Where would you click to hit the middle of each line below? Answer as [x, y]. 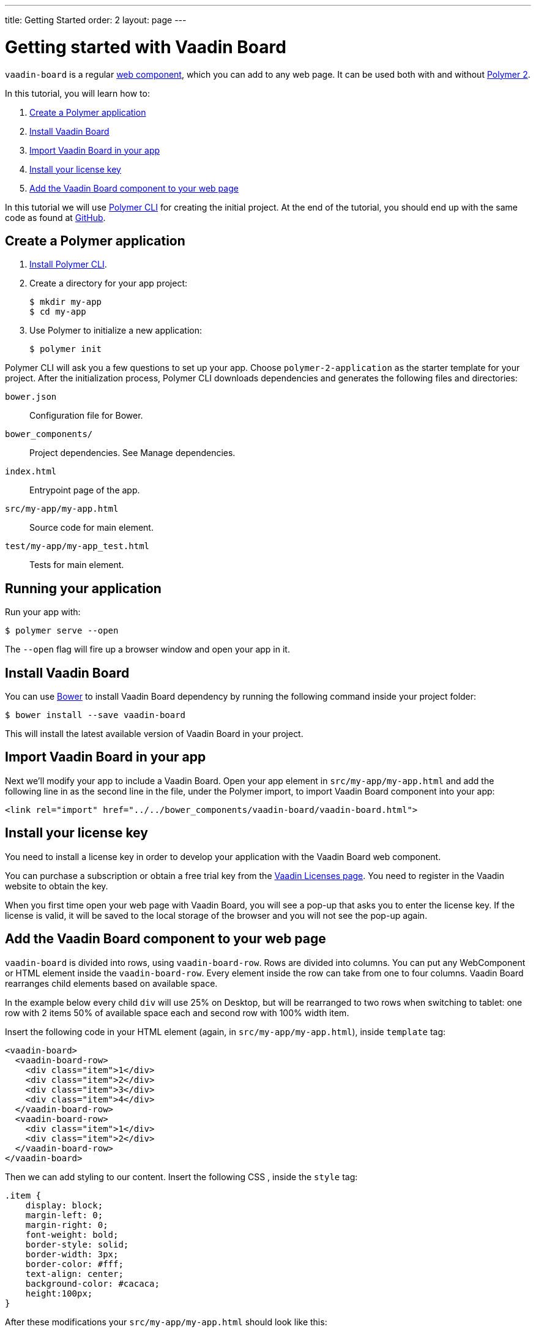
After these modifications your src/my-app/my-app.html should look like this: [166, 1322]
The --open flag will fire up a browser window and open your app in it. [147, 649]
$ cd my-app [58, 312]
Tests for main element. [77, 565]
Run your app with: [43, 612]
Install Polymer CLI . [68, 264]
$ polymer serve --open [62, 631]
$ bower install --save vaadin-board [95, 715]
